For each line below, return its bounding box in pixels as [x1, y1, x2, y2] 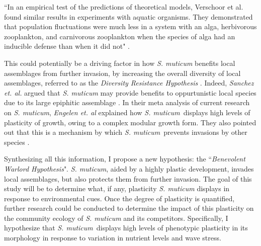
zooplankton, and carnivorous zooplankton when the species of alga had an [4, 31, 235, 41]
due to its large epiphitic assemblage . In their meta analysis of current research [4, 97, 250, 108]
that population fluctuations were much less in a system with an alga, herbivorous [4, 21, 257, 32]
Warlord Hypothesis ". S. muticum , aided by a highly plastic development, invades [4, 163, 254, 174]
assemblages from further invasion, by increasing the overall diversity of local [4, 67, 241, 78]
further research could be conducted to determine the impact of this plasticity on [4, 203, 254, 213]
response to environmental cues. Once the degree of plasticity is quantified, [4, 193, 235, 203]
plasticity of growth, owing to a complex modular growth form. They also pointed [4, 117, 256, 127]
